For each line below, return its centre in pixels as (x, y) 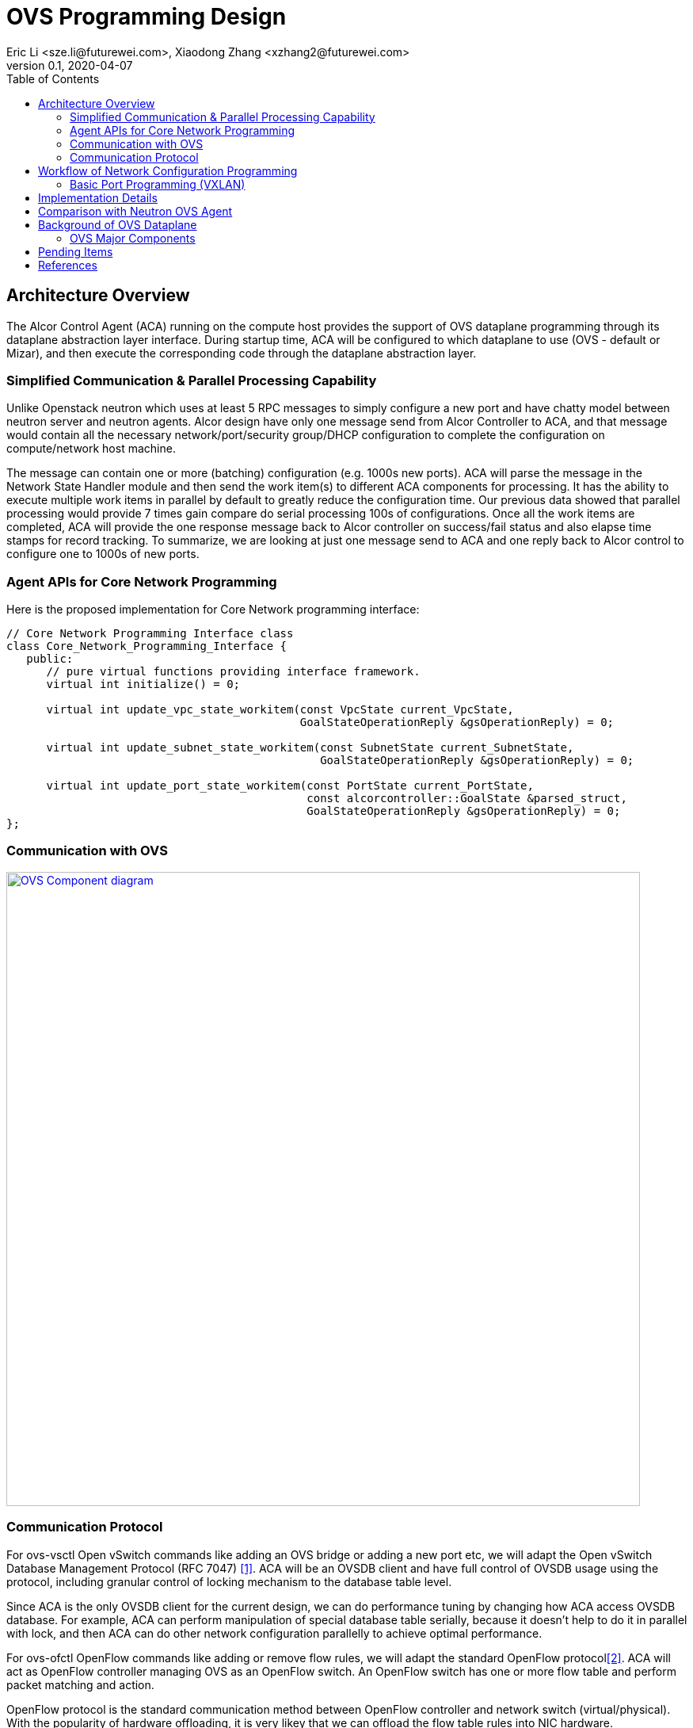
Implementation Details (98, 197)
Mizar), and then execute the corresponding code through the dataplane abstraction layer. (242, 353)
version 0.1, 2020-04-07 (70, 65)
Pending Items (76, 251)
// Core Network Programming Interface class (150, 634)
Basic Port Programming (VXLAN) (158, 184)
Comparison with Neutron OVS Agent (135, 211)
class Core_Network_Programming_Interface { (147, 646)
